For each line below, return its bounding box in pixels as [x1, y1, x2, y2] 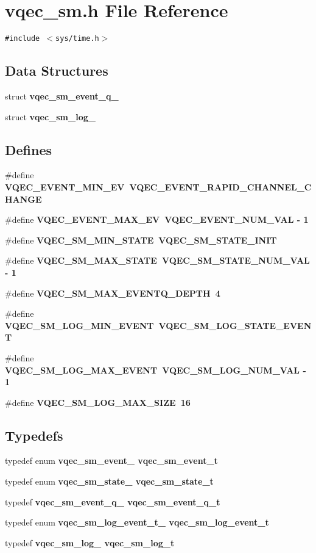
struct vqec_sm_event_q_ [5, 89, 119, 102]
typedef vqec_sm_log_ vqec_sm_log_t [5, 536, 175, 549]
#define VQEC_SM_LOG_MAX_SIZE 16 [5, 396, 191, 408]
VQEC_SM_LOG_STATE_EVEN [158, 319, 312, 331]
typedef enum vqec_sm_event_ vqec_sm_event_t [5, 454, 218, 467]
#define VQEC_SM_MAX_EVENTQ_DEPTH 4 [5, 286, 220, 299]
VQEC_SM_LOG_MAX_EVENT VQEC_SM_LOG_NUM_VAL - [5, 363, 306, 376]
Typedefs [5, 425, 63, 444]
